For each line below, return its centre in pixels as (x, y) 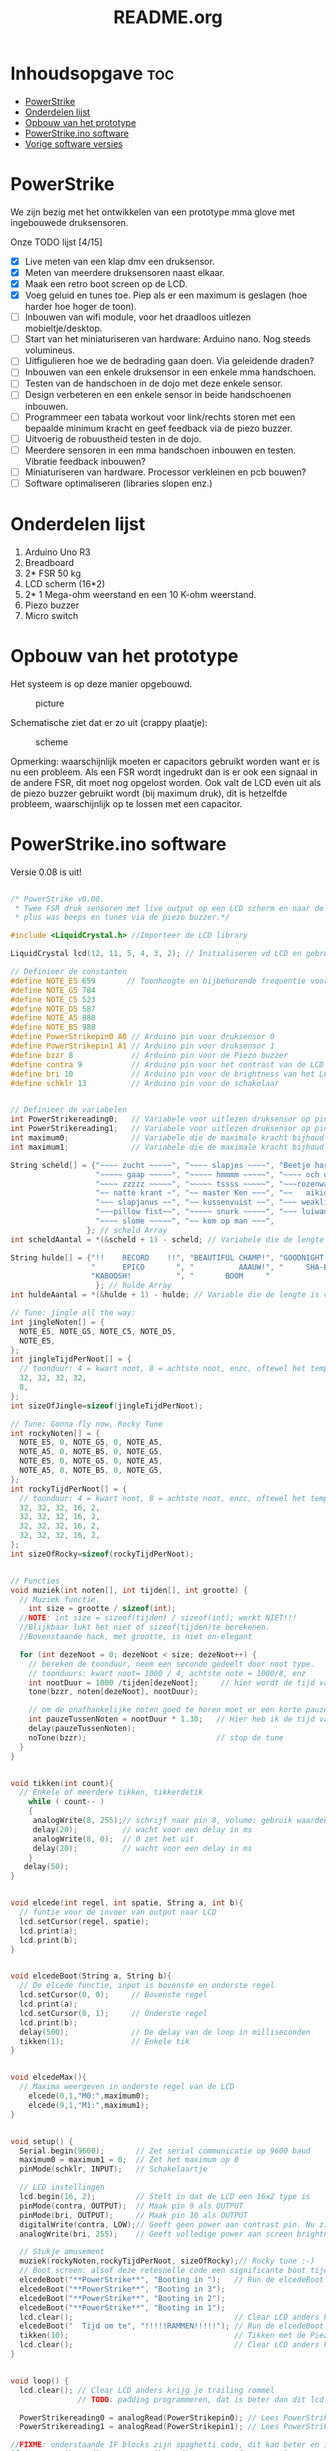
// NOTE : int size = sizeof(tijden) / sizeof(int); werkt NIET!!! (158, 1618)
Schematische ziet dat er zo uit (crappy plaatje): (109, 722)
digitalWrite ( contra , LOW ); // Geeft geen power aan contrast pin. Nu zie (176, 2224)
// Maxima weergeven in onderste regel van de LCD (127, 2087)
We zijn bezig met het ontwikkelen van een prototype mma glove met (153, 212)
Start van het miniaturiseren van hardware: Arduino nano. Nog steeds (167, 339)
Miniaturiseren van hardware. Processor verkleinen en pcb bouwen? (165, 472)
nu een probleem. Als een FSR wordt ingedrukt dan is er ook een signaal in (164, 772)
